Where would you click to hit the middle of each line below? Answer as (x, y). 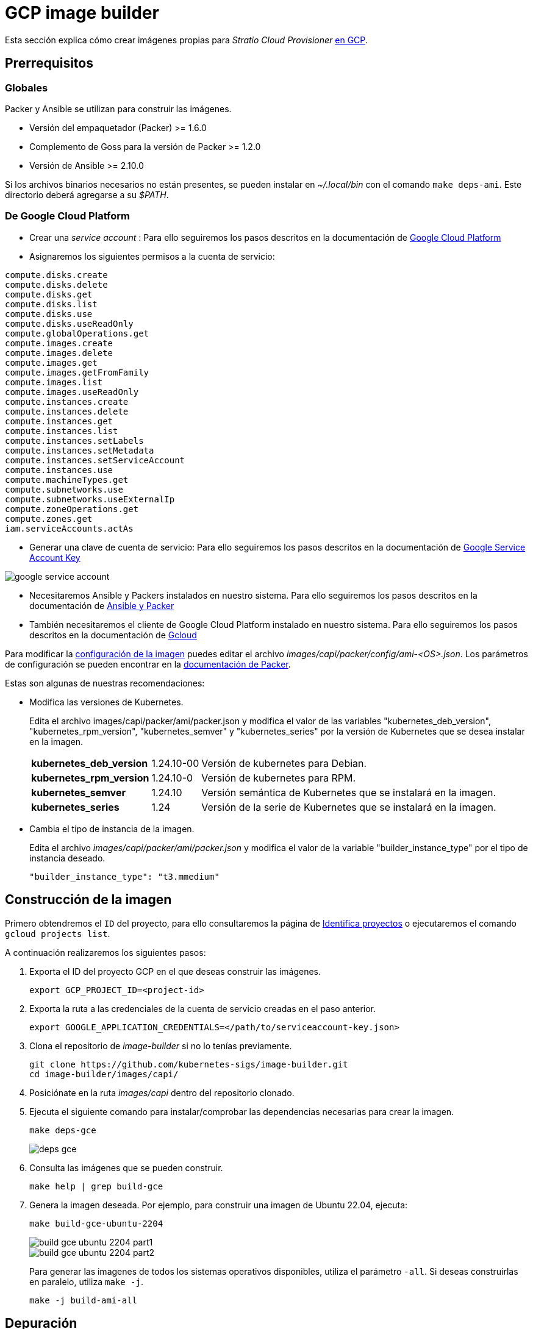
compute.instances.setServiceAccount (95, 460)
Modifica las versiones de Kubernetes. (106, 702)
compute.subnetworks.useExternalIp (90, 499)
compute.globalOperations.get (77, 333)
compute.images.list (54, 382)
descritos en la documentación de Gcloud (113, 635)
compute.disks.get (49, 294)
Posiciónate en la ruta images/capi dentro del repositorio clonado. (162, 1092)
